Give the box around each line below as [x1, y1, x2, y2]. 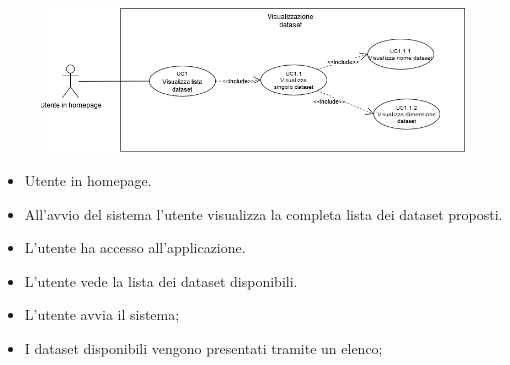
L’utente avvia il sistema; [24, 304, 180, 325]
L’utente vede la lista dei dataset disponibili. [24, 270, 298, 291]
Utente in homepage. [24, 170, 152, 191]
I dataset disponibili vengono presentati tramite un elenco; [24, 338, 383, 359]
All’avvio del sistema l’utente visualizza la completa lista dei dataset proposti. [24, 203, 503, 224]
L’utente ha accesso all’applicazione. [24, 237, 246, 258]
